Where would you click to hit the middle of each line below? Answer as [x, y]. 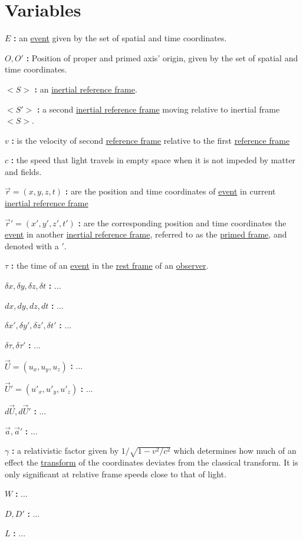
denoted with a [32, 245]
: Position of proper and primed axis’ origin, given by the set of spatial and [162, 57]
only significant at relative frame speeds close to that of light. [116, 474]
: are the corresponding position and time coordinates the [182, 222]
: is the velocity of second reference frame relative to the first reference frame [151, 140]
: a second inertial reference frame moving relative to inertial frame [158, 109]
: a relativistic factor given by [65, 451]
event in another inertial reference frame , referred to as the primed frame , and [146, 234]
